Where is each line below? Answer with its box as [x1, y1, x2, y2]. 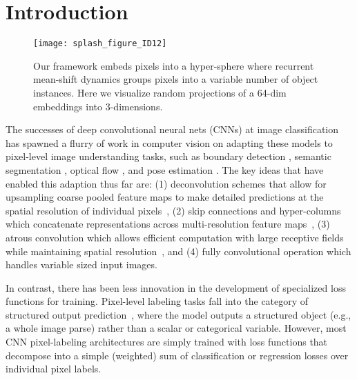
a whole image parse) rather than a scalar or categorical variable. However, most [6, 321, 347, 335]
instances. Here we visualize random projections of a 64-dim [33, 85, 287, 99]
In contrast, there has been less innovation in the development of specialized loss [6, 280, 346, 294]
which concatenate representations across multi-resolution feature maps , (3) [6, 217, 330, 231]
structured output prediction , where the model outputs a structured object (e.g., [6, 307, 351, 321]
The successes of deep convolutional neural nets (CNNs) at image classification [6, 122, 339, 137]
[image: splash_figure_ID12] [33, 39, 167, 49]
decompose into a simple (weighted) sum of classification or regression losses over [6, 348, 349, 362]
